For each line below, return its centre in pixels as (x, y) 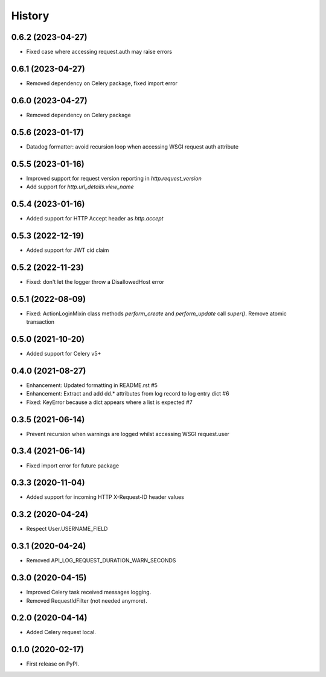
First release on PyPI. (53, 664)
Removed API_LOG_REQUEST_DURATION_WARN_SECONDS (101, 560)
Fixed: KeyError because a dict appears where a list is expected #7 (109, 402)
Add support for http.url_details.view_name (80, 187)
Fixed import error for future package (73, 466)
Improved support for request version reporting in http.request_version (114, 178)
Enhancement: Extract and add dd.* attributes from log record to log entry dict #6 (128, 394)
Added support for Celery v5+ (64, 354)
